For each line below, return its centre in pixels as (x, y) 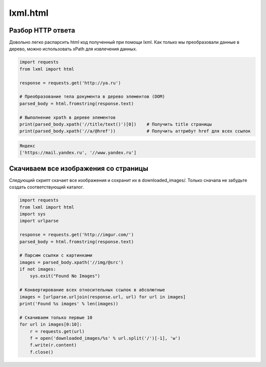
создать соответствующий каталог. (47, 187)
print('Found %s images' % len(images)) (69, 304)
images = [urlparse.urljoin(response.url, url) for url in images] (103, 297)
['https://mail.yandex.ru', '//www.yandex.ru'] (78, 153)
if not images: (38, 269)
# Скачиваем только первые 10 (56, 317)
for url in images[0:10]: (51, 325)
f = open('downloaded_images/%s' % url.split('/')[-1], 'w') (105, 338)
